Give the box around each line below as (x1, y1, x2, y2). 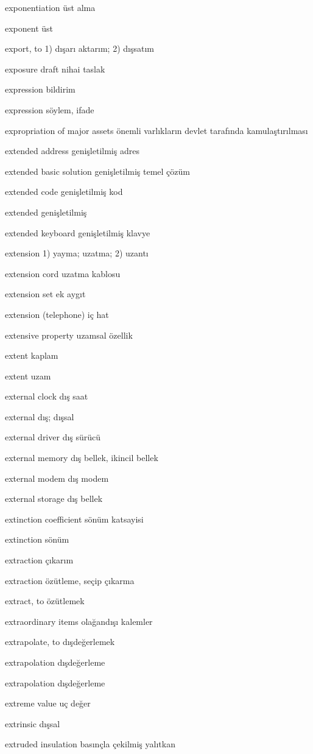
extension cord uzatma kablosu (5, 267, 121, 280)
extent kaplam (5, 349, 58, 362)
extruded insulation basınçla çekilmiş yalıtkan (5, 738, 175, 750)
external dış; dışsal (5, 410, 74, 423)
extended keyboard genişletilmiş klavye (5, 226, 150, 239)
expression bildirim (5, 83, 76, 96)
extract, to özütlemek (5, 594, 85, 607)
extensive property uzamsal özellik (5, 328, 133, 341)
